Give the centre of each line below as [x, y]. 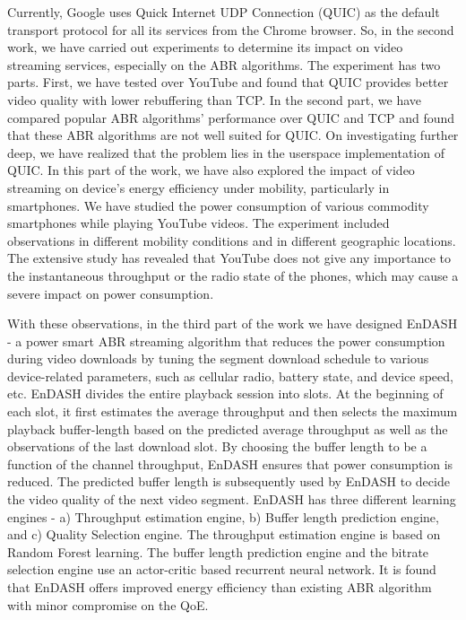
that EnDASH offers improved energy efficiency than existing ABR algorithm [220, 587]
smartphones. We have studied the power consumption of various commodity [218, 205]
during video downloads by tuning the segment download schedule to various [218, 358]
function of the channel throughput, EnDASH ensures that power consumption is [230, 463]
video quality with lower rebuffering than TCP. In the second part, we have [215, 99]
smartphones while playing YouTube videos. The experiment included [198, 223]
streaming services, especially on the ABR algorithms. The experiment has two [224, 64]
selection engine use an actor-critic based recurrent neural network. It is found [222, 569]
